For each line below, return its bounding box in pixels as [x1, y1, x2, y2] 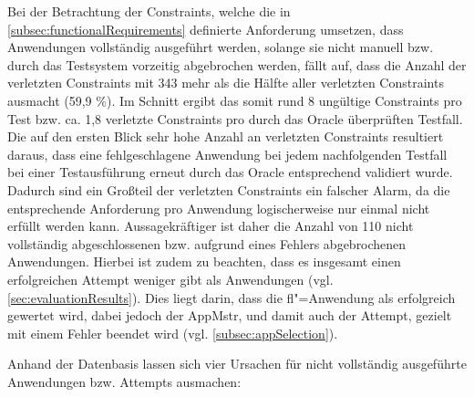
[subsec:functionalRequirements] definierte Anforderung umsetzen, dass [7, 19, 404, 38]
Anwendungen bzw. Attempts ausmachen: [7, 371, 242, 391]
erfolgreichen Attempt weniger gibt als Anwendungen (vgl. [7, 269, 334, 288]
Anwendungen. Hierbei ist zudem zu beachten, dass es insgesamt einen [7, 252, 401, 271]
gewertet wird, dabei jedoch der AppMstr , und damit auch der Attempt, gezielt [7, 306, 452, 325]
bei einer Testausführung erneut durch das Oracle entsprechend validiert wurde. [7, 162, 453, 182]
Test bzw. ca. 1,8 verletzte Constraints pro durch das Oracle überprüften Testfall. [7, 109, 463, 128]
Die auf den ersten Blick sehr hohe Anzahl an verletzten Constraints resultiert [7, 127, 444, 146]
